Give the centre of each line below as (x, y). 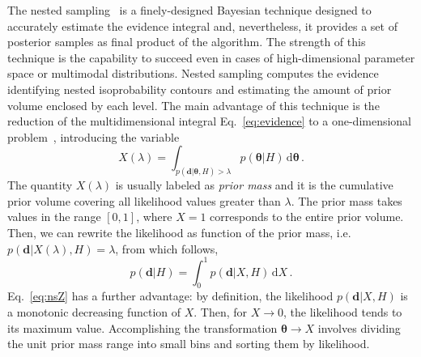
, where (154, 217)
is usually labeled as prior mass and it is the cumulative (254, 185)
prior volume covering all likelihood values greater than (144, 200)
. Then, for (221, 312)
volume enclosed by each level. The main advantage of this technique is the (193, 105)
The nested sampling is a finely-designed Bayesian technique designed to (189, 10)
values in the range (54, 217)
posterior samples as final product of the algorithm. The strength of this (187, 42)
